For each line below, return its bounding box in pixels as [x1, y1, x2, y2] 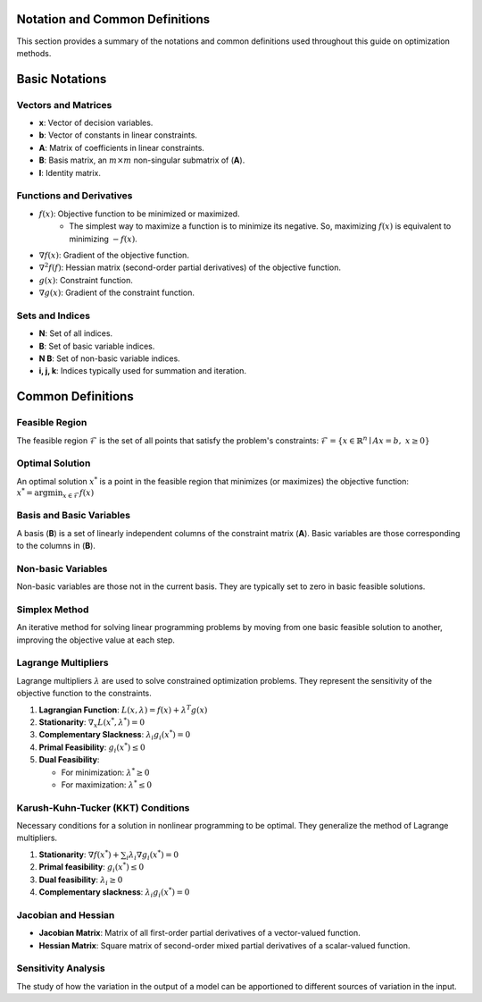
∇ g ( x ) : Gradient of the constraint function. [38, 287, 195, 299]
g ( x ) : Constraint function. [38, 274, 133, 285]
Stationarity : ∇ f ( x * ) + [38, 848, 120, 860]
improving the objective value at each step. [16, 635, 176, 645]
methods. [16, 47, 52, 58]
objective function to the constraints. [16, 688, 152, 699]
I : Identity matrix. [38, 167, 102, 178]
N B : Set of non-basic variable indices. [38, 353, 180, 364]
